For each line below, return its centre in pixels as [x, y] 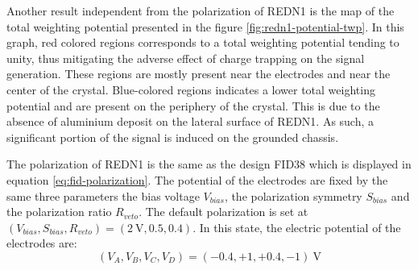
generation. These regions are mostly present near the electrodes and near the [199, 74]
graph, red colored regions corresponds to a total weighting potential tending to [203, 42]
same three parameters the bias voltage [103, 195]
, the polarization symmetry [293, 195]
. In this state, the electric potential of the [297, 227]
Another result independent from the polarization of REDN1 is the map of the [201, 10]
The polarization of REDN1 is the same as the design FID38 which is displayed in [209, 164]
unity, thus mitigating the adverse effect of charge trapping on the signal [186, 58]
